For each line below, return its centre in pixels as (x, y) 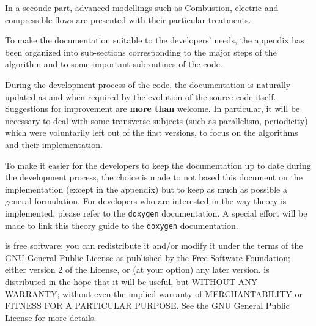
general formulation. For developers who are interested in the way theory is (146, 201)
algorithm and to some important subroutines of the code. (114, 64)
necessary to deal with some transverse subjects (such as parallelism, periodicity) (156, 120)
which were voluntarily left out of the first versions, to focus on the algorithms (152, 132)
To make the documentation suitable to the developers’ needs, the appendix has (155, 40)
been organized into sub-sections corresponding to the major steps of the (141, 52)
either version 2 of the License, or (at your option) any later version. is (137, 269)
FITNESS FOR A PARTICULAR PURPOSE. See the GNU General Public (147, 306)
